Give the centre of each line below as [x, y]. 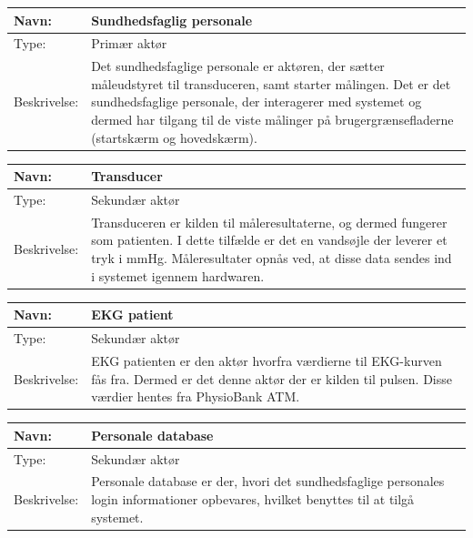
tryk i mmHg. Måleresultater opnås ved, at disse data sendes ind [272, 258]
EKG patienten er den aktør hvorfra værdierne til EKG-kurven [267, 360]
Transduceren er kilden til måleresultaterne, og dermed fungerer [269, 222]
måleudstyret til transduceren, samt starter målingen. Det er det [271, 83]
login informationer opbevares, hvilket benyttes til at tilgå [253, 498]
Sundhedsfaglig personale [172, 20]
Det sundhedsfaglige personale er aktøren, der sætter [238, 66]
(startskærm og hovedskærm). [174, 137]
